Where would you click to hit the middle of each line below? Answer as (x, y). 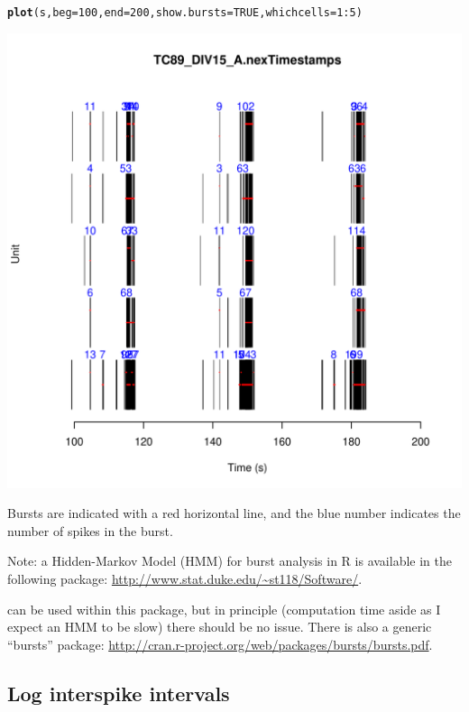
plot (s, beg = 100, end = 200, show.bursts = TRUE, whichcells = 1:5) (185, 13)
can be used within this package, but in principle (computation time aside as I (224, 609)
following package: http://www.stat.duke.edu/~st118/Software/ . (185, 579)
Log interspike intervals (119, 693)
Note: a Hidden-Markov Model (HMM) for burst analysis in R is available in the (230, 561)
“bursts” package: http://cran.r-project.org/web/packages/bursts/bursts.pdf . (220, 644)
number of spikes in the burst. (90, 530)
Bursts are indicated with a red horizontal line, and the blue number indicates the (234, 513)
